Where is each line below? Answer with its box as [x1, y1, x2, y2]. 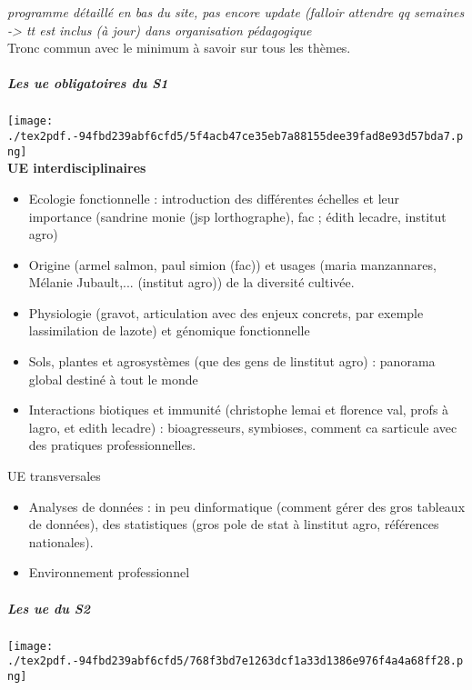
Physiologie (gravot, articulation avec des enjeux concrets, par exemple [28, 303, 424, 322]
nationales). [28, 532, 94, 551]
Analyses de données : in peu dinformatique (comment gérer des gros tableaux [28, 496, 466, 515]
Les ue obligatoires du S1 [7, 74, 168, 93]
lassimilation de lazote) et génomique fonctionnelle [28, 321, 310, 340]
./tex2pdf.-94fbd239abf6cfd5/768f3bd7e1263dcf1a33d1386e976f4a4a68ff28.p [7, 655, 464, 668]
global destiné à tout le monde [28, 369, 198, 388]
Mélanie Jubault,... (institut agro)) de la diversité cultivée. [28, 273, 355, 292]
